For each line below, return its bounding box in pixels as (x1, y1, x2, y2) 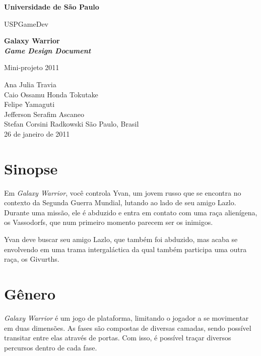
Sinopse (4, 158, 58, 179)
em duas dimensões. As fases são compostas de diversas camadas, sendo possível (4, 322, 251, 333)
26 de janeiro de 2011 (4, 128, 70, 139)
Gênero (4, 283, 56, 304)
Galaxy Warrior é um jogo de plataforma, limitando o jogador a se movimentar (4, 312, 249, 323)
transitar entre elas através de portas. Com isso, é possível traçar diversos (4, 332, 231, 343)
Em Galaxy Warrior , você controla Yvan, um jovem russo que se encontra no (4, 187, 241, 198)
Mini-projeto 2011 (4, 62, 59, 73)
